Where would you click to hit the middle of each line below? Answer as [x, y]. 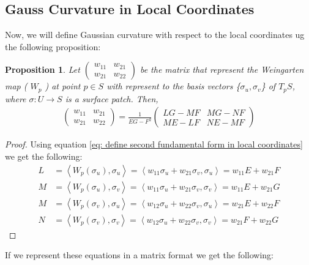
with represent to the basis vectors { [173, 86]
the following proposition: [53, 46]
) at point [63, 86]
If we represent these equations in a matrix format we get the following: [140, 255]
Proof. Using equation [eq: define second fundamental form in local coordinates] [154, 144]
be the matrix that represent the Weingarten [222, 69]
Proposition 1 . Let [43, 69]
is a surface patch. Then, [112, 98]
